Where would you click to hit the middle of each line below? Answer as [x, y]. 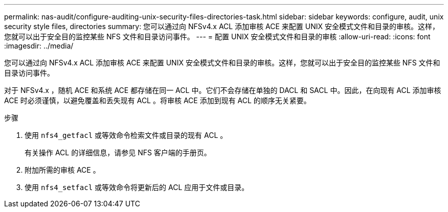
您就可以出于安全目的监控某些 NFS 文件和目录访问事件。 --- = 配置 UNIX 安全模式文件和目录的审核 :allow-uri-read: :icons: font [217, 37]
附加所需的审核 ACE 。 [62, 170]
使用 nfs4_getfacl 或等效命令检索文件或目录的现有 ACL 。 [126, 135]
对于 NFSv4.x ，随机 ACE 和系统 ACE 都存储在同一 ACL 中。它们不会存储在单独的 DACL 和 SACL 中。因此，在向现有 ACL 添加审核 [223, 90]
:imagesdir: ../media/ [39, 46]
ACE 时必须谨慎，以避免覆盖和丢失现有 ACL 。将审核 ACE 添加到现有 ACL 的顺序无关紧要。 [158, 100]
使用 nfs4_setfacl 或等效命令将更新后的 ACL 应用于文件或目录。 [137, 187]
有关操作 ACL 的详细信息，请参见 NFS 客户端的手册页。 [118, 152]
